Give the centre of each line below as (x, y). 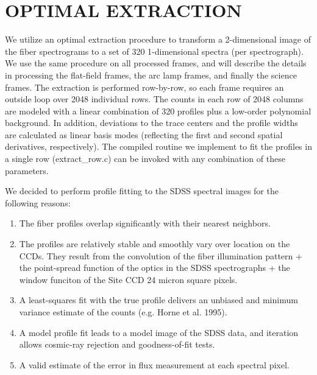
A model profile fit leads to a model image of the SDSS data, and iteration (159, 332)
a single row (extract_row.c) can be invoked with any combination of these (145, 159)
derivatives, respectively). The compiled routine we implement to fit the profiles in (158, 146)
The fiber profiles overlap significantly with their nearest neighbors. (145, 223)
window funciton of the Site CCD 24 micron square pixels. (128, 279)
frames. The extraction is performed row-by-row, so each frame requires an (144, 87)
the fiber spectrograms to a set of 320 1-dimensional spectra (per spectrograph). (154, 51)
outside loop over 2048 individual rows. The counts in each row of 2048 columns (154, 99)
